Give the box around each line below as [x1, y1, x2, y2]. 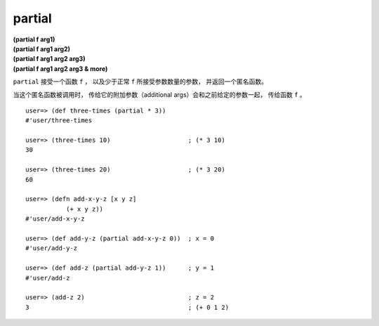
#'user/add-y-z [25, 244, 78, 252]
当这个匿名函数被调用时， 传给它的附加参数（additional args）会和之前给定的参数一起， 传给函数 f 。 [13, 90, 307, 98]
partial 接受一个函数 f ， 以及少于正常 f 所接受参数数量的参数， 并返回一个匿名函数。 [13, 77, 268, 86]
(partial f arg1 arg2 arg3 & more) [13, 64, 108, 73]
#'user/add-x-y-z [25, 215, 85, 223]
